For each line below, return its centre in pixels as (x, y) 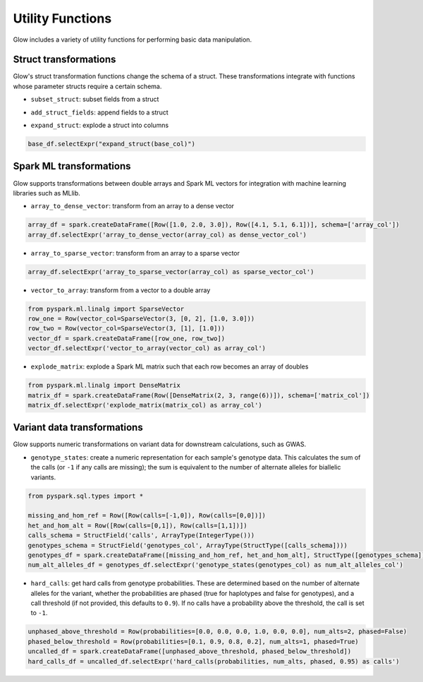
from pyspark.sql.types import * (86, 496)
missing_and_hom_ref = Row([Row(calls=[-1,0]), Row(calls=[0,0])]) (147, 516)
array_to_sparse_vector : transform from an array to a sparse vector (135, 253)
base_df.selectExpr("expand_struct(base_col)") (111, 144)
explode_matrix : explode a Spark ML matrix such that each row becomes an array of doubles (170, 366)
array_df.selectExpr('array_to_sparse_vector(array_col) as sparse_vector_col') (171, 271)
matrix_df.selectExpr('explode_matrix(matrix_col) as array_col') (145, 405)
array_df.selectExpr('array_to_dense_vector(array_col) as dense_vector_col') (167, 234)
